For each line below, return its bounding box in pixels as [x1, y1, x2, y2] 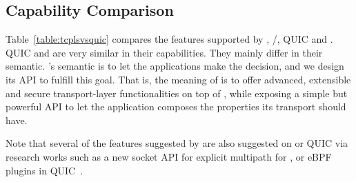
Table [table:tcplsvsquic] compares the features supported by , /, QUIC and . [6, 32, 333, 46]
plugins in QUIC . [6, 163, 83, 177]
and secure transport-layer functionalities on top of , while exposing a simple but [6, 85, 348, 100]
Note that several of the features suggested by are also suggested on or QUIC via [6, 136, 348, 150]
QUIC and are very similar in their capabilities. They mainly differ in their [6, 45, 323, 59]
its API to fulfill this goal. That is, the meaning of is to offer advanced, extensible [6, 72, 351, 86]
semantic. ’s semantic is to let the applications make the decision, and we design [6, 59, 344, 73]
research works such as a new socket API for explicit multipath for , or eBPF [6, 149, 332, 163]
